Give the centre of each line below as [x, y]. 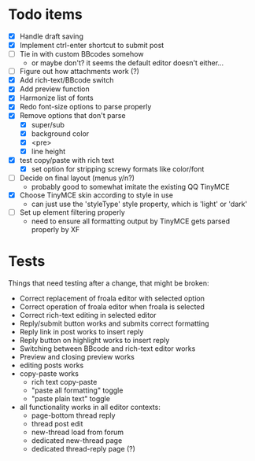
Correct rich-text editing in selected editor [88, 315]
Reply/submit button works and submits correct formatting [114, 323]
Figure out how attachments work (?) [79, 72]
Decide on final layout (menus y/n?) [77, 178]
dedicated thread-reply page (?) [83, 449]
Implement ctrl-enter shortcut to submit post [92, 45]
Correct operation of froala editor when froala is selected [112, 307]
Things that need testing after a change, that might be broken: [109, 283]
